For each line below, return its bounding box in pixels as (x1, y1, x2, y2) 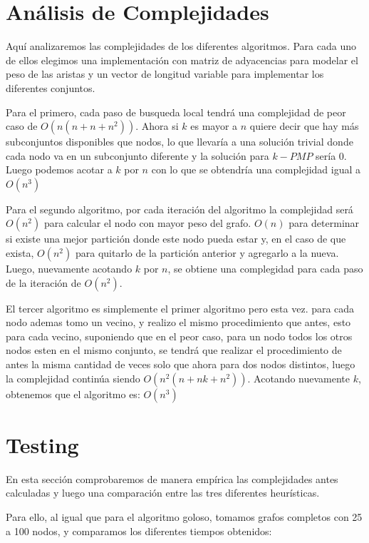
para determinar (289, 215, 360, 230)
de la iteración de (6, 275, 81, 290)
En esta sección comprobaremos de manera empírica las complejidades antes (6, 471, 338, 486)
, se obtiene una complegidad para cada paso (167, 261, 363, 276)
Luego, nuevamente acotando (6, 261, 132, 276)
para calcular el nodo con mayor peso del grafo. (43, 215, 251, 230)
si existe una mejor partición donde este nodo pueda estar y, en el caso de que (6, 231, 346, 246)
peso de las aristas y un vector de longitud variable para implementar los (6, 66, 324, 81)
